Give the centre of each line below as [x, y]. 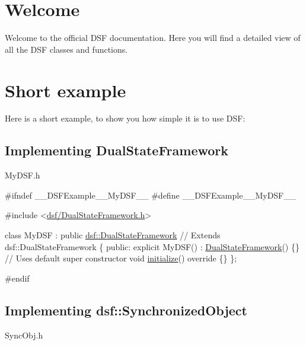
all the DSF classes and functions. [66, 49]
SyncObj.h [24, 335]
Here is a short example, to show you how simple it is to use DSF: [125, 118]
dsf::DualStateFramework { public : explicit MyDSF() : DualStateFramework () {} [152, 246]
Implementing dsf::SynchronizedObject [126, 310]
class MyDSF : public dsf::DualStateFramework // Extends [113, 235]
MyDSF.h [23, 175]
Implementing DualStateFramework [117, 150]
